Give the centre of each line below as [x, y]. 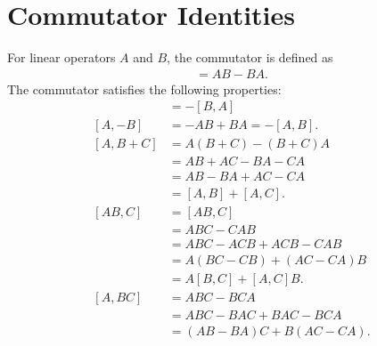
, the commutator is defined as [250, 57]
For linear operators [61, 57]
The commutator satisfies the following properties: [144, 89]
